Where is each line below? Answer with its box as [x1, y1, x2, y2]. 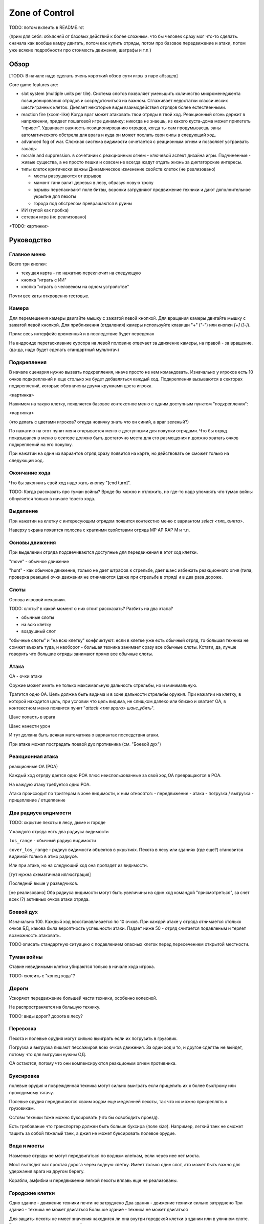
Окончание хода [9, 470, 51, 476]
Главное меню [9, 251, 46, 258]
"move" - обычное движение [9, 558, 69, 564]
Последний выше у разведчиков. [9, 880, 78, 886]
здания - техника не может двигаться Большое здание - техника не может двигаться [9, 1207, 188, 1213]
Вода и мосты [9, 1142, 44, 1149]
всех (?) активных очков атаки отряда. [9, 896, 90, 902]
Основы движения [9, 539, 56, 546]
